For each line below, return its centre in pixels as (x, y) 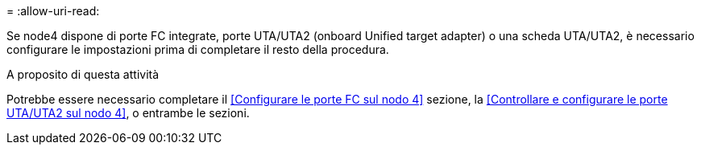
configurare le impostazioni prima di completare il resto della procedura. (198, 49)
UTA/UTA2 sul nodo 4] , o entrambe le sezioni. (128, 113)
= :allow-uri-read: (53, 11)
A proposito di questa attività (83, 74)
